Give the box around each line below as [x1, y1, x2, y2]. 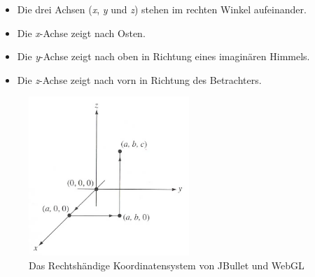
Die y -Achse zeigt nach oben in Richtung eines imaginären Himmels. [17, 49, 310, 64]
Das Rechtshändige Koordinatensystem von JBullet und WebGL [29, 257, 304, 272]
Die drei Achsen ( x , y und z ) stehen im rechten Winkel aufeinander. [17, 2, 307, 16]
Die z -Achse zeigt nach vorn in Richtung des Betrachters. [17, 72, 262, 87]
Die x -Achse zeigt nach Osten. [17, 25, 146, 40]
